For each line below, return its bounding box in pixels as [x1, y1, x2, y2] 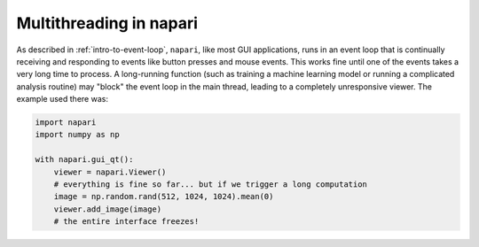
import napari [35, 118, 97, 127]
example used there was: [16, 94, 108, 104]
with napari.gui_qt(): [35, 155, 134, 165]
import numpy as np [35, 129, 120, 140]
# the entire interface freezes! [53, 217, 200, 227]
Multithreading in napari [16, 13, 199, 33]
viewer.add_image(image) [53, 204, 162, 214]
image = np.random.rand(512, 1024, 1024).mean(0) [53, 191, 274, 202]
